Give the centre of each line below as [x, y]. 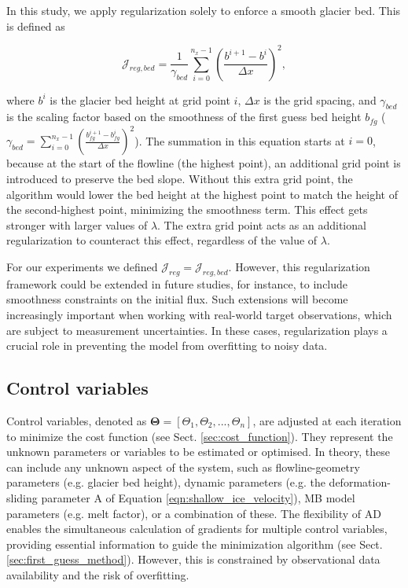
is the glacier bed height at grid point [140, 99]
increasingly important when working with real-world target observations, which [199, 314]
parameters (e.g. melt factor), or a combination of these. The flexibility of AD [194, 513]
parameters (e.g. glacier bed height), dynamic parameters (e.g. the [166, 482]
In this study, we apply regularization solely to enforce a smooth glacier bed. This [204, 10]
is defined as [36, 26]
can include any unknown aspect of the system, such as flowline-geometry [183, 467]
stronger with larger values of [77, 224]
